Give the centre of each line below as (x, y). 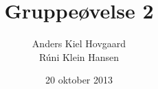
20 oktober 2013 (79, 80)
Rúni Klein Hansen (79, 56)
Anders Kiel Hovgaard (79, 43)
